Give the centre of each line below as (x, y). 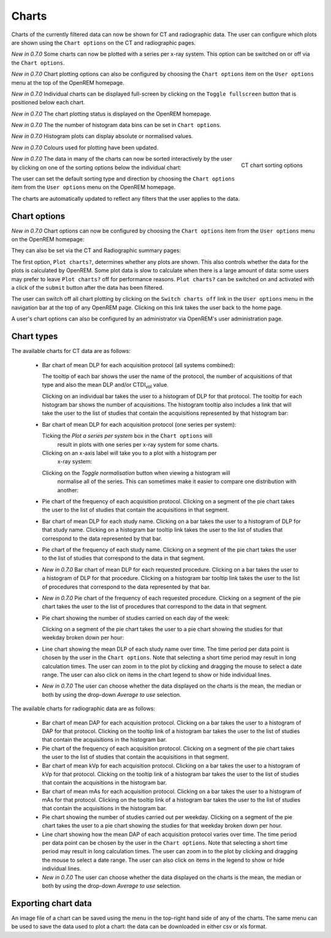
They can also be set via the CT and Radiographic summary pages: (96, 250)
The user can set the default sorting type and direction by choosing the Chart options (123, 179)
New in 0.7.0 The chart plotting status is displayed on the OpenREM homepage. (111, 114)
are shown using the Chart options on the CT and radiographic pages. (104, 42)
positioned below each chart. (48, 103)
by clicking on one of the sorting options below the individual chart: (97, 167)
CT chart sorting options (272, 165)
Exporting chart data (51, 903)
